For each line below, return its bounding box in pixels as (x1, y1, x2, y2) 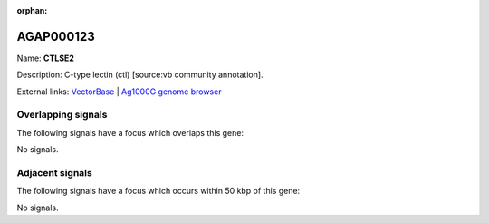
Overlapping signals (16, 109, 108, 121)
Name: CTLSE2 (16, 53, 74, 63)
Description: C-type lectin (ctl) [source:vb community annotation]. (16, 69, 264, 81)
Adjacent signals (16, 166, 92, 179)
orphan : (16, 5, 48, 15)
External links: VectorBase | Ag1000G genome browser (16, 86, 222, 97)
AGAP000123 (16, 28, 95, 44)
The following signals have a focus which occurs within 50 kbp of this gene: (16, 186, 301, 197)
